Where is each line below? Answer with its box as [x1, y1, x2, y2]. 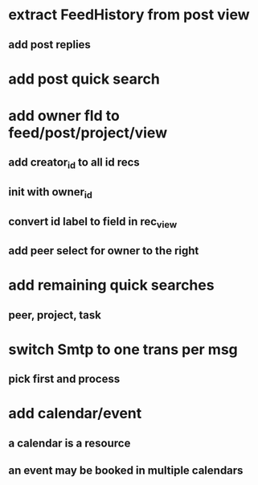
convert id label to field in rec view [8, 215, 178, 230]
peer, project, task [8, 308, 102, 322]
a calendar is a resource [8, 436, 131, 450]
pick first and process [8, 372, 121, 386]
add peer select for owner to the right [8, 244, 199, 258]
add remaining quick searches [8, 276, 215, 294]
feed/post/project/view [8, 123, 167, 142]
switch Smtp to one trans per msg [8, 340, 239, 359]
